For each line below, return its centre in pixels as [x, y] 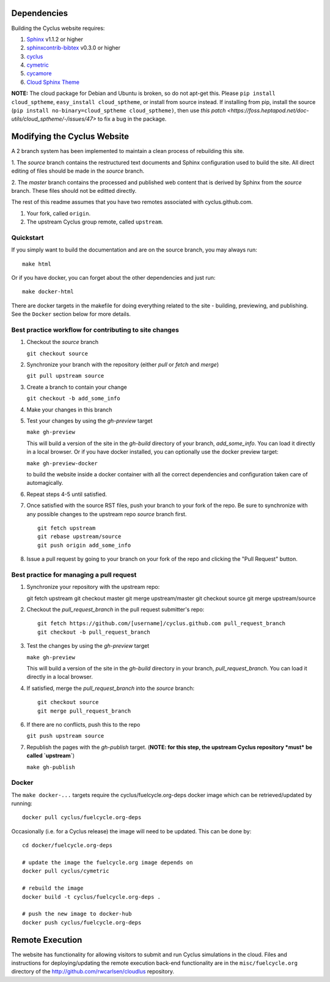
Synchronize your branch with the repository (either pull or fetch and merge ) [123, 365]
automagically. [45, 483]
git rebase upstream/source [79, 537]
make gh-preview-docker [62, 463]
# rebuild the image [53, 888]
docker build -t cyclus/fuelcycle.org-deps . [92, 897]
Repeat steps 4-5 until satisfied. [67, 494]
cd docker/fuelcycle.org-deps [68, 845]
